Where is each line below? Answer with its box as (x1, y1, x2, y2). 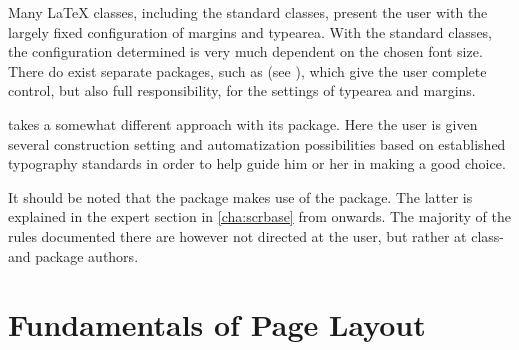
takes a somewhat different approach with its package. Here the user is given (8, 113, 478, 134)
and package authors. (8, 245, 139, 266)
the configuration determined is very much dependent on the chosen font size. (8, 41, 483, 62)
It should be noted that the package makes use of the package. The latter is (8, 186, 473, 207)
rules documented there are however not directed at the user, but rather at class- (8, 225, 505, 246)
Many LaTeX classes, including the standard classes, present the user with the (8, 2, 488, 22)
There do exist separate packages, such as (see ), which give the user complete (8, 60, 487, 81)
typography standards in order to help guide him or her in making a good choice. (8, 153, 506, 174)
